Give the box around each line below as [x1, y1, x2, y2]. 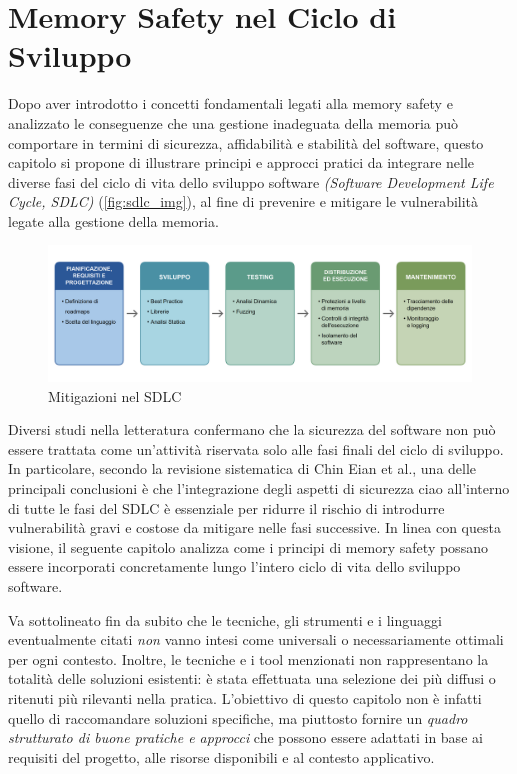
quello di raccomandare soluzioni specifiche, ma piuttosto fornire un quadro [8, 707, 468, 728]
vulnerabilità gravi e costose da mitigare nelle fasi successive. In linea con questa [8, 517, 501, 538]
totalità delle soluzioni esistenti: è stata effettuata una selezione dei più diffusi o [8, 668, 496, 689]
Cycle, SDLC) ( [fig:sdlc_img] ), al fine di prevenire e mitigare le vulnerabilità [8, 191, 479, 212]
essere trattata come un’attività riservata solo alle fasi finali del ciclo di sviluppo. [8, 438, 504, 459]
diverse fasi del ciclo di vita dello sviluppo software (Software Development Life [8, 171, 494, 192]
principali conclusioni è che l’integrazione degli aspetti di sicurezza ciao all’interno [8, 478, 510, 499]
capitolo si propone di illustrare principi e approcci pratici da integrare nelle [8, 152, 475, 173]
